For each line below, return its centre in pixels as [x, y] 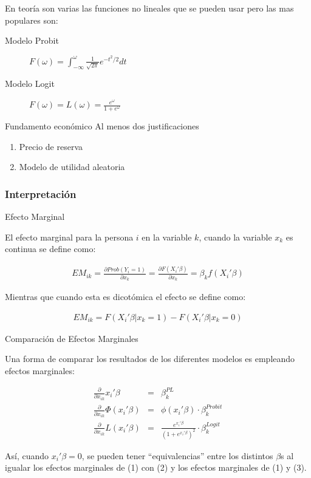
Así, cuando [27, 455]
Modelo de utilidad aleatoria [72, 167]
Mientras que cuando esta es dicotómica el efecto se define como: [125, 297]
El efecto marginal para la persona [69, 237]
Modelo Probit [32, 40]
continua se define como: [50, 249]
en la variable [167, 237]
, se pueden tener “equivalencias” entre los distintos [177, 455]
